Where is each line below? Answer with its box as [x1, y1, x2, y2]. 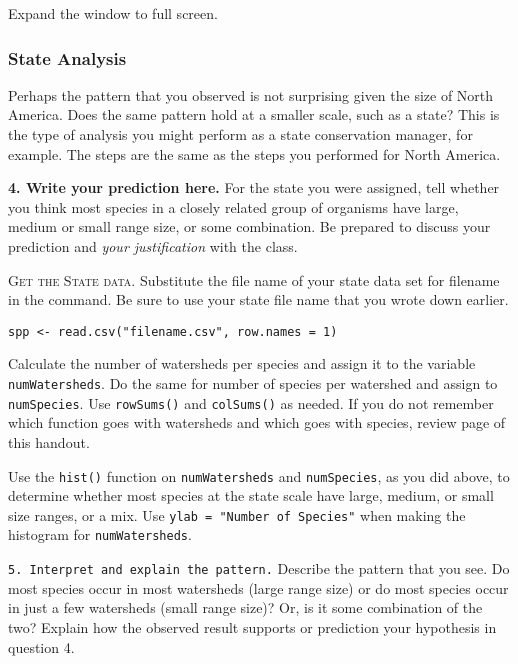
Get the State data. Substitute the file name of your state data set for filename [8, 269, 500, 290]
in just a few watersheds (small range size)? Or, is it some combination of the [8, 597, 483, 618]
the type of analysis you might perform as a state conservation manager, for [8, 124, 473, 144]
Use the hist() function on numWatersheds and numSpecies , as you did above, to [8, 465, 510, 486]
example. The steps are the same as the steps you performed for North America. [8, 143, 501, 164]
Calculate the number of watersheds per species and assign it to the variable [8, 353, 476, 374]
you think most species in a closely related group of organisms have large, [8, 196, 459, 217]
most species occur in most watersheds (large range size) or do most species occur [8, 577, 509, 598]
